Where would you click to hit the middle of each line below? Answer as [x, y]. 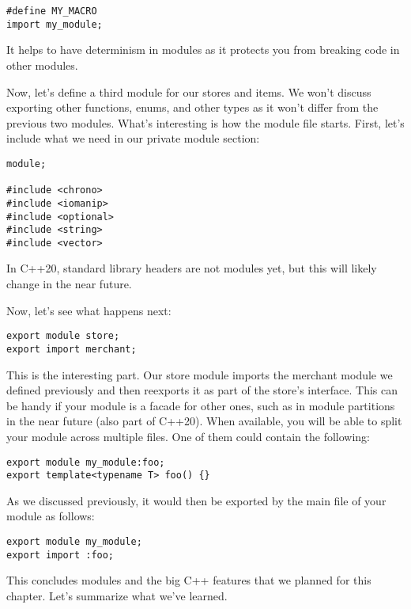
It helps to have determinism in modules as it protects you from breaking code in [203, 49]
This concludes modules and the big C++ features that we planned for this [189, 580]
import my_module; [55, 24]
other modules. [42, 65]
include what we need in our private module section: [133, 138]
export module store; [63, 336]
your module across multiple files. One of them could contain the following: [188, 436]
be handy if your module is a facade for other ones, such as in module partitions [201, 405]
